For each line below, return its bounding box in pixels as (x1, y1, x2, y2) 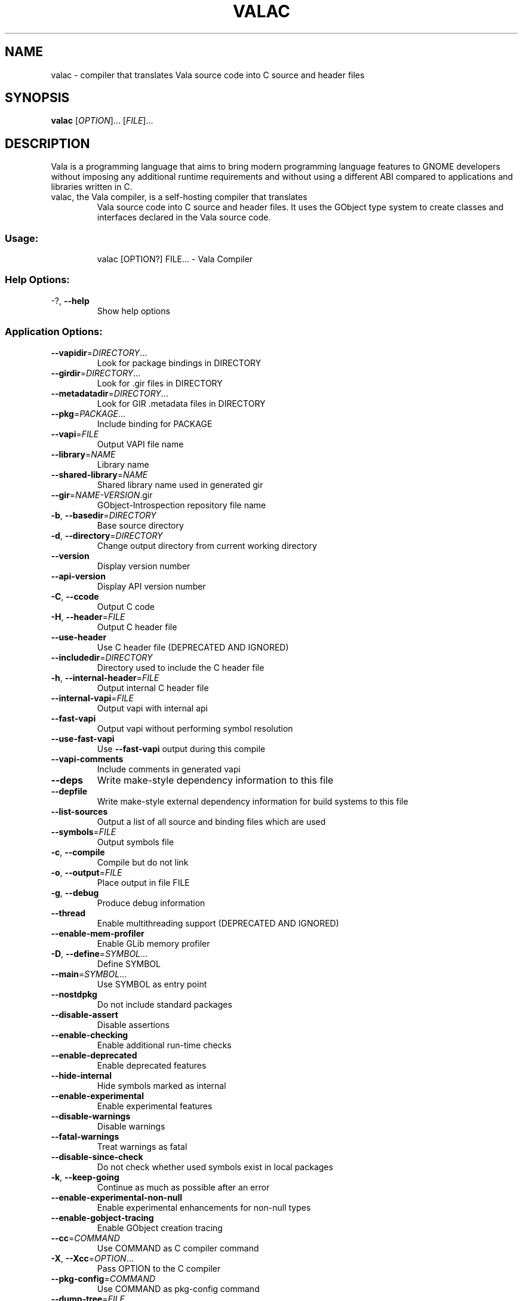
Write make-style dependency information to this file (97, 774, 334, 786)
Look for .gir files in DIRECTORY (97, 378, 223, 388)
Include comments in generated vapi (97, 763, 241, 774)
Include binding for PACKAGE (97, 418, 213, 429)
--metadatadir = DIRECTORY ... (51, 388, 168, 398)
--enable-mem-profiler (51, 928, 144, 938)
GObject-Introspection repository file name (97, 499, 266, 510)
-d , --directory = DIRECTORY (51, 530, 163, 541)
